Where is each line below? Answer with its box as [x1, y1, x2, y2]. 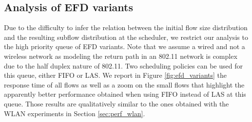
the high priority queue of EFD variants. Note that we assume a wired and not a [4, 41, 245, 52]
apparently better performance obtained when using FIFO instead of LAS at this [4, 89, 246, 99]
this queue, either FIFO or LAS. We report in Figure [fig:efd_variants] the [4, 70, 227, 80]
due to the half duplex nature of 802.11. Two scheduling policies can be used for [4, 60, 243, 70]
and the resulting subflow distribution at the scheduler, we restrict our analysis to [4, 32, 248, 42]
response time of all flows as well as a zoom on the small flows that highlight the [4, 79, 245, 89]
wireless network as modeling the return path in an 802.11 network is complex [4, 51, 237, 61]
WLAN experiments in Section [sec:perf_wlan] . [4, 108, 145, 118]
